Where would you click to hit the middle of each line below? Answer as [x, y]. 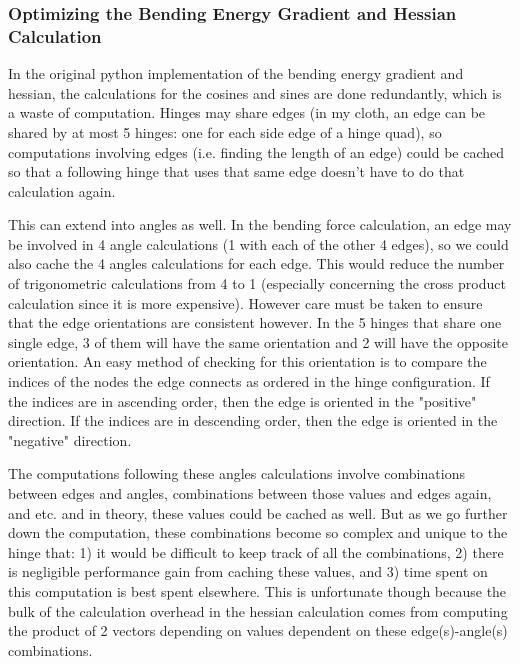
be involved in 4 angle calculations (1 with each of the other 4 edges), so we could [258, 243]
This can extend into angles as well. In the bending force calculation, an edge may [260, 224]
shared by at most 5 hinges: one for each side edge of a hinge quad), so [225, 131]
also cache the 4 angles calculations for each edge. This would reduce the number [256, 263]
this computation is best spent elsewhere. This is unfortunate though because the [257, 590]
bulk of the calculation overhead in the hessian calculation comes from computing [258, 610]
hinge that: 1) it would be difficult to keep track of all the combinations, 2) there [256, 551]
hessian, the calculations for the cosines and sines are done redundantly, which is [255, 92]
